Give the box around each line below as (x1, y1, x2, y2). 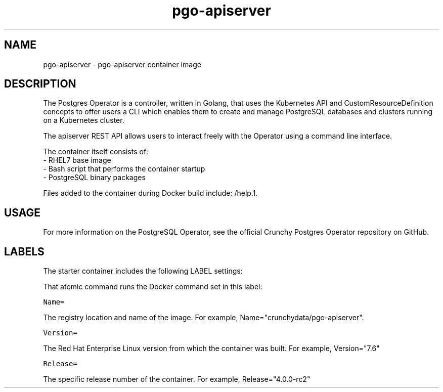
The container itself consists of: (43, 147, 149, 156)
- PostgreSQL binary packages (43, 173, 146, 182)
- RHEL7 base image (43, 156, 111, 165)
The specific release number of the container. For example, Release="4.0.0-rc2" (43, 375, 311, 384)
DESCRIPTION (4, 77, 76, 91)
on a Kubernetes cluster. (43, 116, 124, 125)
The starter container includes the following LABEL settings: (43, 267, 243, 276)
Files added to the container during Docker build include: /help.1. (43, 189, 258, 198)
